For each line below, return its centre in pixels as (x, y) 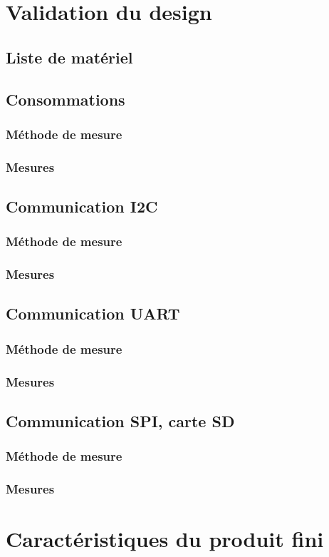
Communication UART (93, 313)
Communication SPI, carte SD (120, 420)
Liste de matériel (69, 57)
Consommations (66, 99)
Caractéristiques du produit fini (165, 539)
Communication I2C (82, 206)
